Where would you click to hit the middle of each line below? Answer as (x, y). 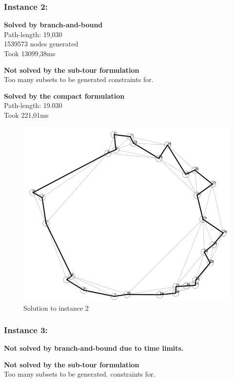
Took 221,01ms (26, 115)
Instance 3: (26, 330)
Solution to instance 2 (56, 308)
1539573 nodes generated (41, 44)
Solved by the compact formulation (64, 95)
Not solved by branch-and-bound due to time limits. (94, 348)
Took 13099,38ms (30, 53)
